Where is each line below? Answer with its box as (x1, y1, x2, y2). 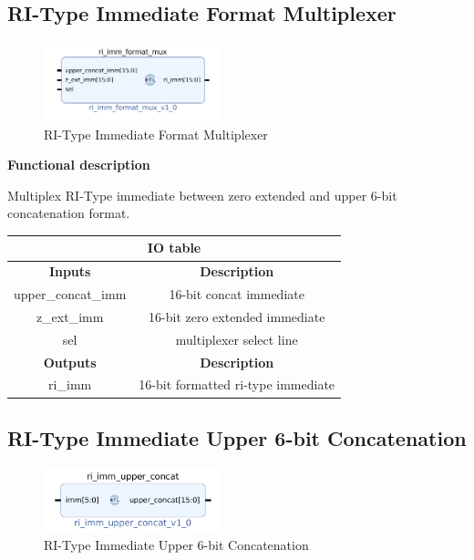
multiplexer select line (175, 329, 298, 348)
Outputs (43, 352, 97, 371)
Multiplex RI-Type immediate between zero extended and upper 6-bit (7, 185, 397, 204)
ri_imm (48, 375, 92, 394)
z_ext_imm (36, 306, 104, 326)
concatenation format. (7, 203, 130, 223)
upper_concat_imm (14, 285, 127, 304)
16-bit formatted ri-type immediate (139, 375, 335, 394)
